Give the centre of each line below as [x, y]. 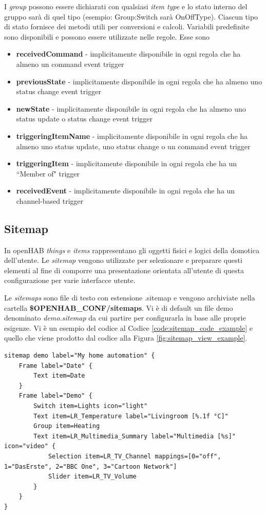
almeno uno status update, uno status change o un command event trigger [133, 146]
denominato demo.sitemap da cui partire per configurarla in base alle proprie [125, 318]
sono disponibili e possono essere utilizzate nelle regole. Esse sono [107, 36]
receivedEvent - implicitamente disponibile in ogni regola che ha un [126, 191]
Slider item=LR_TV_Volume [92, 477]
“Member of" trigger [48, 173]
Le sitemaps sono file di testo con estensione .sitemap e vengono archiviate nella [130, 298]
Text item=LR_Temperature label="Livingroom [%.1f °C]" [131, 416]
